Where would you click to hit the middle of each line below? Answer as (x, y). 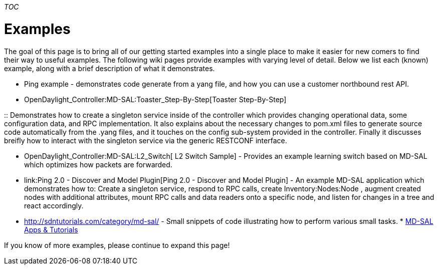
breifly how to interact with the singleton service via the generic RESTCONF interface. (146, 140)
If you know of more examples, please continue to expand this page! (117, 245)
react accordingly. (54, 205)
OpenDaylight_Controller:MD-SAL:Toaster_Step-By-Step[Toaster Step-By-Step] (155, 99)
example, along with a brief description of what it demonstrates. (110, 68)
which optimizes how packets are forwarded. (98, 164)
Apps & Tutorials (51, 229)
